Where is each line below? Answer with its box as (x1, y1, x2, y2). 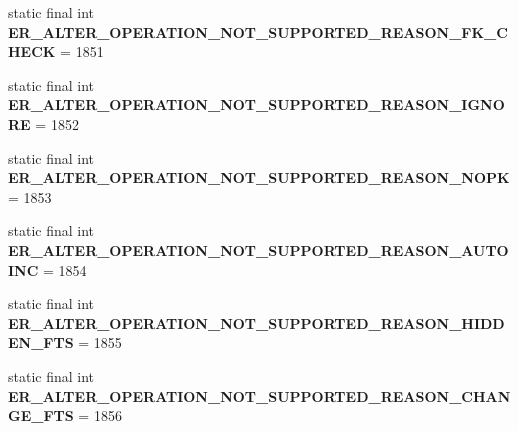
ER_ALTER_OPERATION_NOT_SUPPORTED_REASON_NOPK (8, 167, 510, 188)
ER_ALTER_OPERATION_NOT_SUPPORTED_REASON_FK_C (8, 21, 508, 42)
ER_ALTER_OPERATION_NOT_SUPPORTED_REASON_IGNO (8, 94, 505, 115)
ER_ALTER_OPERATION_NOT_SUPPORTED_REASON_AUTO (8, 239, 509, 260)
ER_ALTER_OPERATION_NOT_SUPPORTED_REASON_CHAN (8, 385, 511, 406)
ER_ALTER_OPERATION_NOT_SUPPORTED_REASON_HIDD (8, 312, 505, 333)
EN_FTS (8, 332, 74, 353)
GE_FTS (8, 405, 74, 426)
